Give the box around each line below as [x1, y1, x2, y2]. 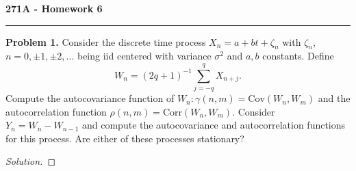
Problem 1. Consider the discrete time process [5, 34, 206, 49]
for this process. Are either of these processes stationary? [5, 131, 244, 145]
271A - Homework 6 [5, 1, 103, 15]
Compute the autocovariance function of [5, 91, 175, 105]
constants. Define [262, 49, 334, 63]
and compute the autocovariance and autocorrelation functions [82, 118, 346, 132]
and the [318, 91, 351, 105]
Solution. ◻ [5, 154, 56, 168]
